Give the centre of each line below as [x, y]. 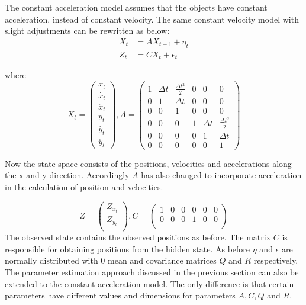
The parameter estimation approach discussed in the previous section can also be [152, 272]
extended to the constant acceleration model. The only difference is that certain [149, 283]
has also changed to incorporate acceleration [221, 175]
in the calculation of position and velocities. [84, 186]
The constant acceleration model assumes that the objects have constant [136, 7]
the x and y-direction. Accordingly [67, 175]
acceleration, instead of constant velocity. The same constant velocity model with [152, 19]
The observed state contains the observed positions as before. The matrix [138, 237]
